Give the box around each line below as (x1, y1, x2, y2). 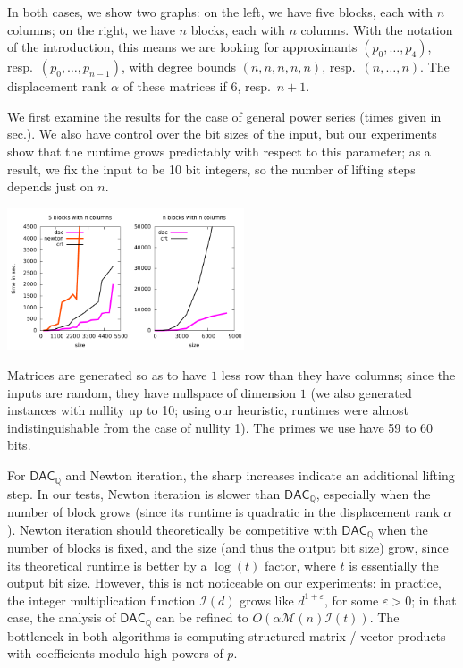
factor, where (265, 555, 336, 574)
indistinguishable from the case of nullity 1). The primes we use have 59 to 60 (7, 418, 434, 436)
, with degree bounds (121, 57, 237, 76)
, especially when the (316, 484, 431, 503)
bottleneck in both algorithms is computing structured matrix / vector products (7, 626, 446, 645)
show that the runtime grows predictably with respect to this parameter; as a (7, 141, 431, 160)
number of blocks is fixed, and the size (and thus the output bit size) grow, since (7, 538, 449, 556)
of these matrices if (122, 77, 227, 96)
